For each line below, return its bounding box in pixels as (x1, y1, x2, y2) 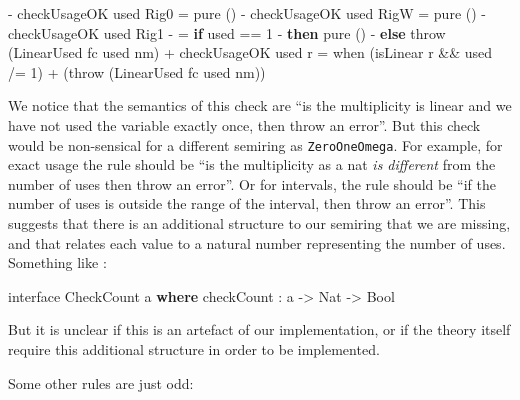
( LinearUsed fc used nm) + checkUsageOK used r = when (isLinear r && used (8, 42, 493, 63)
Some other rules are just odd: (8, 372, 194, 393)
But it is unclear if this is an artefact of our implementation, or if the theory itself (8, 319, 511, 340)
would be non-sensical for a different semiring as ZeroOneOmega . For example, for (8, 134, 503, 155)
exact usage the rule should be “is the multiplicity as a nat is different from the (8, 154, 496, 175)
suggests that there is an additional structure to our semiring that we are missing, (8, 213, 511, 233)
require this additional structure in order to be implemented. (8, 338, 380, 359)
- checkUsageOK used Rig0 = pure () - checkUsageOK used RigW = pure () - (8, 3, 486, 23)
